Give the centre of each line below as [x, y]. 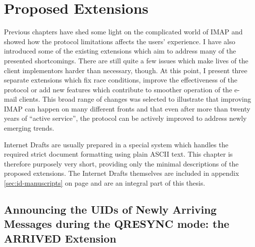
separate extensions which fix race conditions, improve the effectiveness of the [121, 80]
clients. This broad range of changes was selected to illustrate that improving [135, 99]
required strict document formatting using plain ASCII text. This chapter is [118, 154]
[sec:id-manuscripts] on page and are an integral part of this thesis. [105, 183]
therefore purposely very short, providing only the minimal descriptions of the [121, 163]
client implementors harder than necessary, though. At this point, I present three [126, 70]
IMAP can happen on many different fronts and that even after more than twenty [127, 108]
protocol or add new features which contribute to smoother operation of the [118, 89]
